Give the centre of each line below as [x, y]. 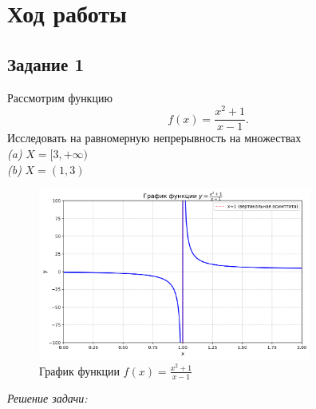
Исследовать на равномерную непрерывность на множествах [154, 138]
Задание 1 [46, 64]
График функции [79, 370]
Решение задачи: [47, 397]
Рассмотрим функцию [60, 97]
